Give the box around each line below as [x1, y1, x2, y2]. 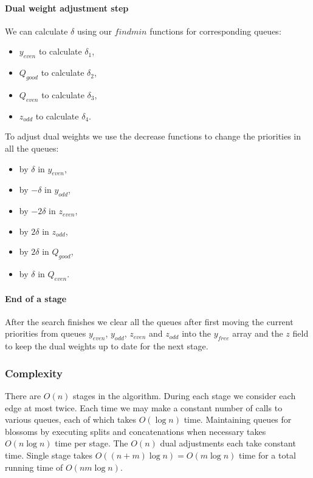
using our [77, 24, 112, 37]
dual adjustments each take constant [160, 437, 296, 449]
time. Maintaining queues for [184, 413, 292, 426]
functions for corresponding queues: [150, 24, 281, 37]
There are [5, 389, 41, 402]
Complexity [5, 365, 63, 380]
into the [182, 327, 211, 340]
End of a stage [5, 292, 67, 305]
